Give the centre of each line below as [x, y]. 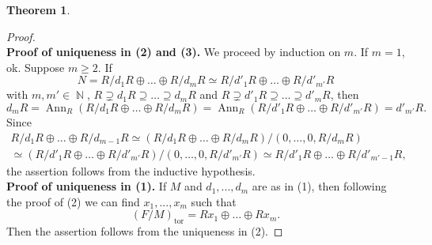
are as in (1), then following [319, 186]
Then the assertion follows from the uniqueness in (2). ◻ [145, 231]
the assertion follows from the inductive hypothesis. [131, 170]
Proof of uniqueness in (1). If [87, 186]
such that [214, 201]
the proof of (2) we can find [73, 201]
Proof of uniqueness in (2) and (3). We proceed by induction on [174, 52]
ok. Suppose [36, 67]
